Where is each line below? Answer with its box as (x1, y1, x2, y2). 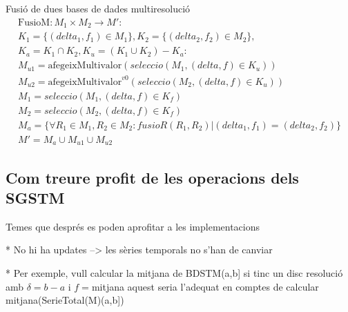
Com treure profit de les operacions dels (6, 166, 299, 188)
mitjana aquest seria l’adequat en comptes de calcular (91, 279, 319, 293)
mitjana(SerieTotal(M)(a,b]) (6, 293, 124, 307)
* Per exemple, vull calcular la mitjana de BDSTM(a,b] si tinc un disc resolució (6, 266, 343, 280)
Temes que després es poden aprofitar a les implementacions (6, 219, 260, 233)
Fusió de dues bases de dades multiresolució (6, 1, 191, 15)
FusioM (18, 17, 50, 28)
